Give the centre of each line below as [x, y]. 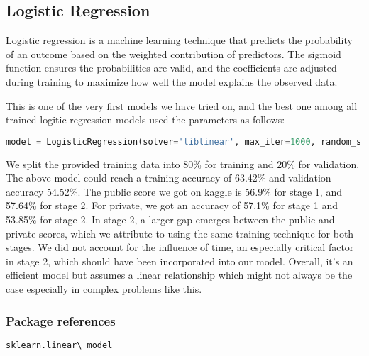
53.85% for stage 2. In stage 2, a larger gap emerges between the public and [170, 219]
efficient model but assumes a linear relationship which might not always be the [179, 275]
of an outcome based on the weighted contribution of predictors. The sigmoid [174, 54]
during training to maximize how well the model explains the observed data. [172, 81]
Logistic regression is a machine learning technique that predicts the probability [179, 40]
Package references [61, 320]
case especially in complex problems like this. [104, 288]
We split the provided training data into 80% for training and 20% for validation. [183, 163]
